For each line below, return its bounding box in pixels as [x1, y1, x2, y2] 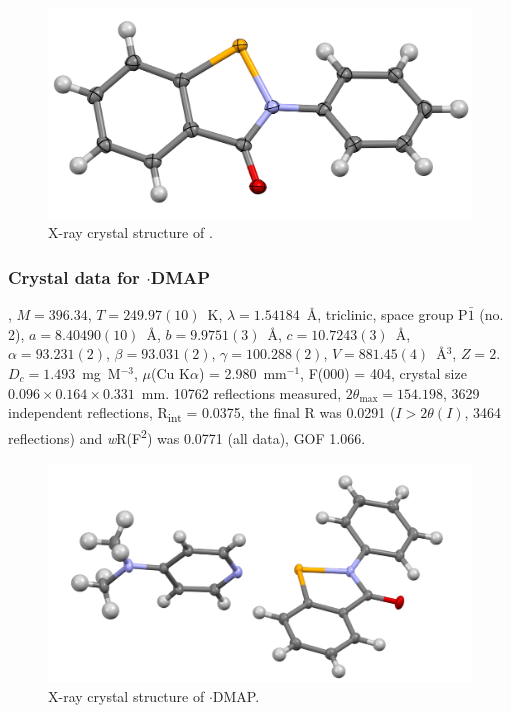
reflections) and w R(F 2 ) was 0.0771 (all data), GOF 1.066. [8, 425, 366, 448]
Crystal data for [8, 264, 140, 289]
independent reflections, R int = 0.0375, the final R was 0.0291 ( [8, 402, 396, 425]
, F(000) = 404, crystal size [300, 362, 467, 383]
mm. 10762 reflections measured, [141, 382, 342, 403]
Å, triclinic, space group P [306, 304, 468, 325]
